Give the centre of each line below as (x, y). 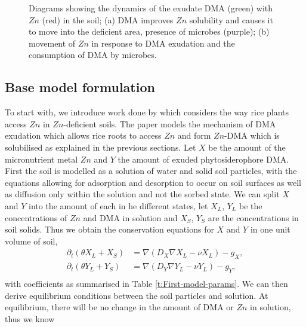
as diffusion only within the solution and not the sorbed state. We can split (142, 194)
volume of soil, (31, 241)
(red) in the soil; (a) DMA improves (108, 19)
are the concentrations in (253, 217)
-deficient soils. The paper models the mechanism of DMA (170, 123)
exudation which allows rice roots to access (83, 135)
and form (194, 135)
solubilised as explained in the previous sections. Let (101, 147)
